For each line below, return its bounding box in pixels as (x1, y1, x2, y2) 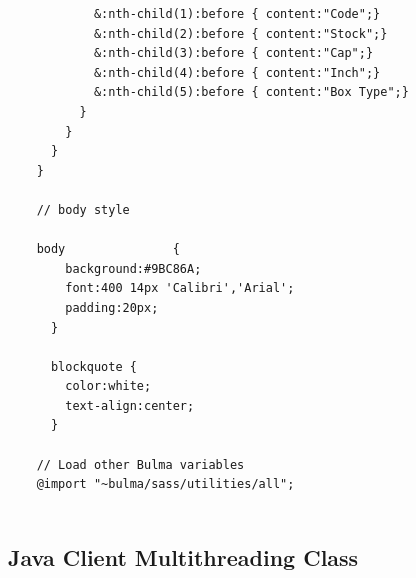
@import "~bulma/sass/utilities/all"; (36, 477, 295, 492)
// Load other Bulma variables (36, 457, 245, 472)
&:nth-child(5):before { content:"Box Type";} (93, 85, 409, 100)
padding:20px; (65, 300, 159, 315)
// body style (36, 202, 130, 217)
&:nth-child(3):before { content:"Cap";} (93, 46, 374, 61)
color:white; (65, 379, 152, 394)
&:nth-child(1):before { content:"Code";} (93, 7, 381, 21)
